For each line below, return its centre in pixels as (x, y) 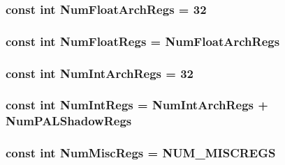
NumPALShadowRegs (69, 121)
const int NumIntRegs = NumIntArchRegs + (137, 105)
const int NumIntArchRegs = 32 (100, 73)
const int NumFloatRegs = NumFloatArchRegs (143, 41)
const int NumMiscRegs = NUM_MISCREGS (141, 153)
